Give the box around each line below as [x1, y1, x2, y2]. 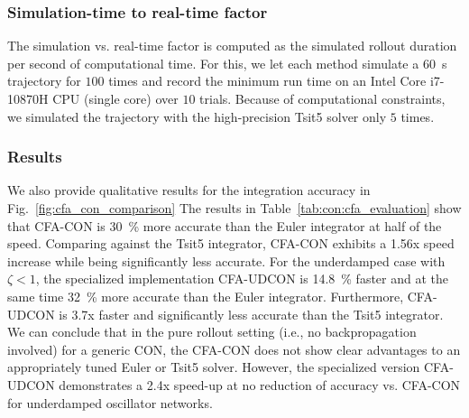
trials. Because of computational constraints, [199, 89, 446, 107]
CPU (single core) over [52, 89, 179, 107]
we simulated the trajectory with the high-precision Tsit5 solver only [7, 107, 387, 125]
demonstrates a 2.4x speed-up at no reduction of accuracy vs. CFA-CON [59, 375, 461, 394]
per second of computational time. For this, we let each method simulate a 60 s [7, 53, 447, 72]
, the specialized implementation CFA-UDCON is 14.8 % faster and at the [35, 269, 448, 288]
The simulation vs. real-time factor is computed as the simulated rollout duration [7, 36, 457, 55]
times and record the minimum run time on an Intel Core [108, 71, 427, 90]
